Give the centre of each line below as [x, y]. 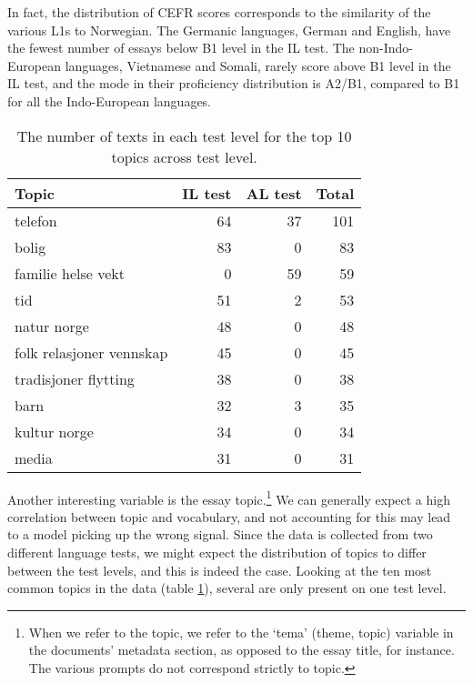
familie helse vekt [70, 273]
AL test [274, 193]
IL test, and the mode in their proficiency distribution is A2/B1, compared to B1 [234, 83]
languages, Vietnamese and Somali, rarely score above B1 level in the [258, 65]
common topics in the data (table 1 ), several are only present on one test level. [227, 588]
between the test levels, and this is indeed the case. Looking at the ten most [220, 570]
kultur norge [54, 431]
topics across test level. [184, 156]
